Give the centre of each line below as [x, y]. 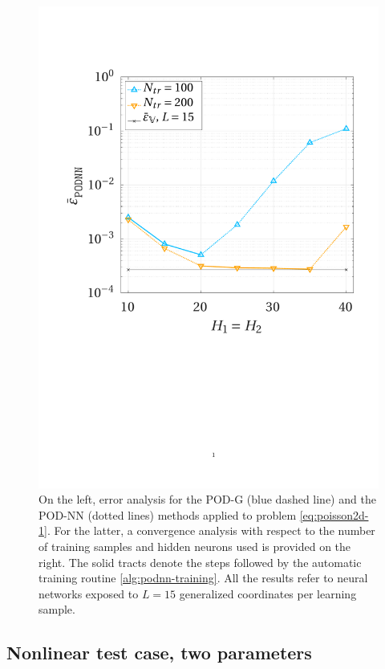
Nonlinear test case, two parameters [159, 653]
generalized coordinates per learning [268, 593]
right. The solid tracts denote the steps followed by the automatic [200, 562]
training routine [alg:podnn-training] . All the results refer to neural [203, 578]
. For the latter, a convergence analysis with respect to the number [211, 530]
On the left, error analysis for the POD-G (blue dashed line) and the [207, 499]
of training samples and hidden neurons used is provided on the [195, 547]
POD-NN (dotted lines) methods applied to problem [168, 514]
